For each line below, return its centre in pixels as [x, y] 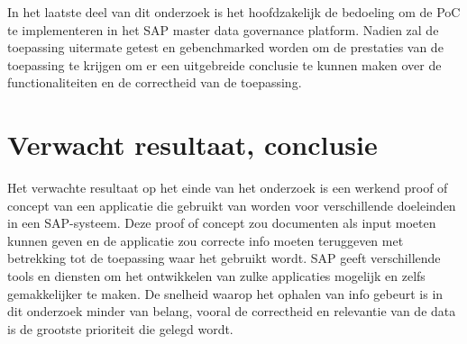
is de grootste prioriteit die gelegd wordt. [120, 328]
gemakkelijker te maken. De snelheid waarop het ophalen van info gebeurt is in [225, 293]
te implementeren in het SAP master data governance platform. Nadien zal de [223, 29]
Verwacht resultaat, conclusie [192, 145]
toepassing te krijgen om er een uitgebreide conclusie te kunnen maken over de [224, 64]
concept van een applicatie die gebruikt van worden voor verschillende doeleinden [232, 205]
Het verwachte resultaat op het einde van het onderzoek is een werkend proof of [228, 188]
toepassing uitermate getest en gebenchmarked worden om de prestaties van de [225, 47]
